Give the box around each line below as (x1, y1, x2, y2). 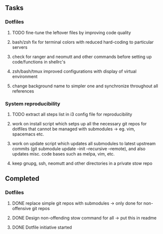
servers (12, 44, 28, 50)
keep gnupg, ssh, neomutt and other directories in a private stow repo (12, 160, 152, 166)
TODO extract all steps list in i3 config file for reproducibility (12, 111, 132, 117)
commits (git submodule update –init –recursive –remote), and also (12, 146, 146, 152)
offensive (12, 205, 31, 211)
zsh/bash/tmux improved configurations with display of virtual (12, 68, 137, 74)
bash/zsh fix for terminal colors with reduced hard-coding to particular (12, 39, 154, 45)
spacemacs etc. (12, 131, 45, 137)
